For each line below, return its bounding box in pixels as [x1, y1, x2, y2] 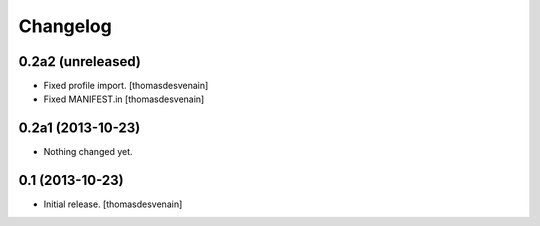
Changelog [18, 15, 112, 37]
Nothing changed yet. [43, 146, 134, 158]
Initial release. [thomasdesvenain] [43, 198, 183, 210]
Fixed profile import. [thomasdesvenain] [43, 80, 209, 92]
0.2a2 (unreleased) [18, 53, 142, 70]
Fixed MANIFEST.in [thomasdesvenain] [43, 93, 205, 105]
